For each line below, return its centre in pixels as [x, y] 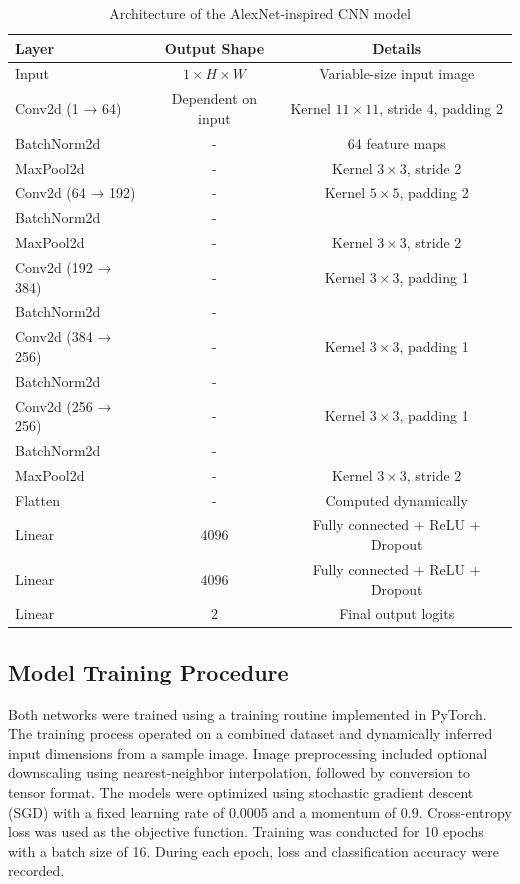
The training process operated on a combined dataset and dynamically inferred [250, 733]
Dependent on [214, 98]
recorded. [36, 870]
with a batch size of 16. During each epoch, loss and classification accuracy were [254, 850]
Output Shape [214, 47]
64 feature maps [396, 142]
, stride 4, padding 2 [441, 108]
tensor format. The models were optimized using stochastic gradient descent [241, 792]
